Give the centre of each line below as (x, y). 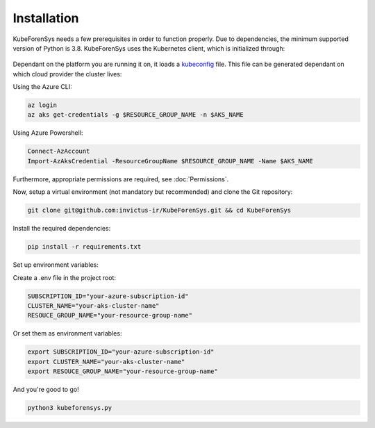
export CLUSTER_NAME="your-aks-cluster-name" (106, 362)
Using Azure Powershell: (48, 133)
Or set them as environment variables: (67, 334)
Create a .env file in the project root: (64, 277)
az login (42, 105)
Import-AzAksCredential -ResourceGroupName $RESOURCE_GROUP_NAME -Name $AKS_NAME (170, 161)
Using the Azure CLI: (42, 87)
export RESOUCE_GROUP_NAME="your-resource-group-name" (123, 371)
